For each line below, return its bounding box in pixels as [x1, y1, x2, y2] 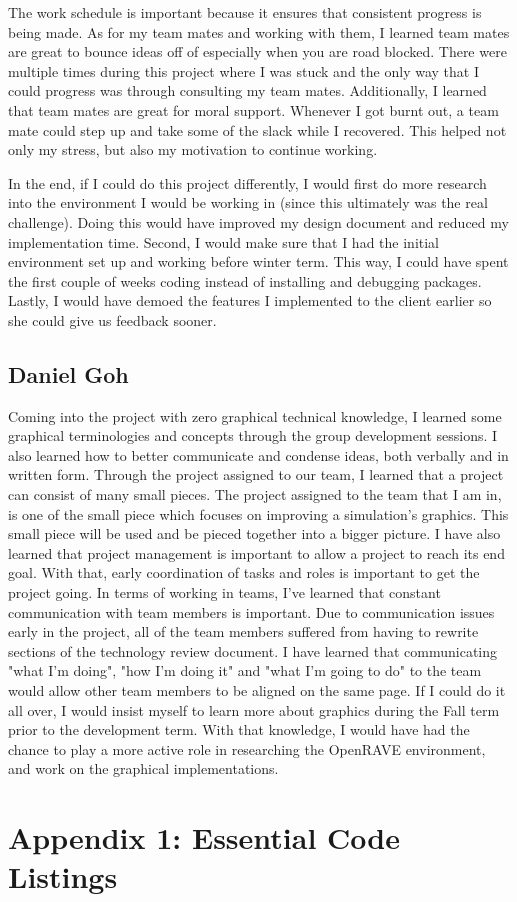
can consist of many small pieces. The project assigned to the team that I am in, [8, 484, 502, 505]
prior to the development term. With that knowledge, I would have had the [8, 719, 470, 740]
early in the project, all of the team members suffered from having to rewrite [8, 621, 479, 642]
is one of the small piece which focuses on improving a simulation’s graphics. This [8, 503, 509, 524]
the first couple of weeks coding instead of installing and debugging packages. [8, 270, 482, 291]
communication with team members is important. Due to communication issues [8, 601, 495, 622]
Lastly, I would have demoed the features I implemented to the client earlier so [8, 290, 492, 311]
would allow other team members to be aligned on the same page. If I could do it [8, 680, 506, 701]
